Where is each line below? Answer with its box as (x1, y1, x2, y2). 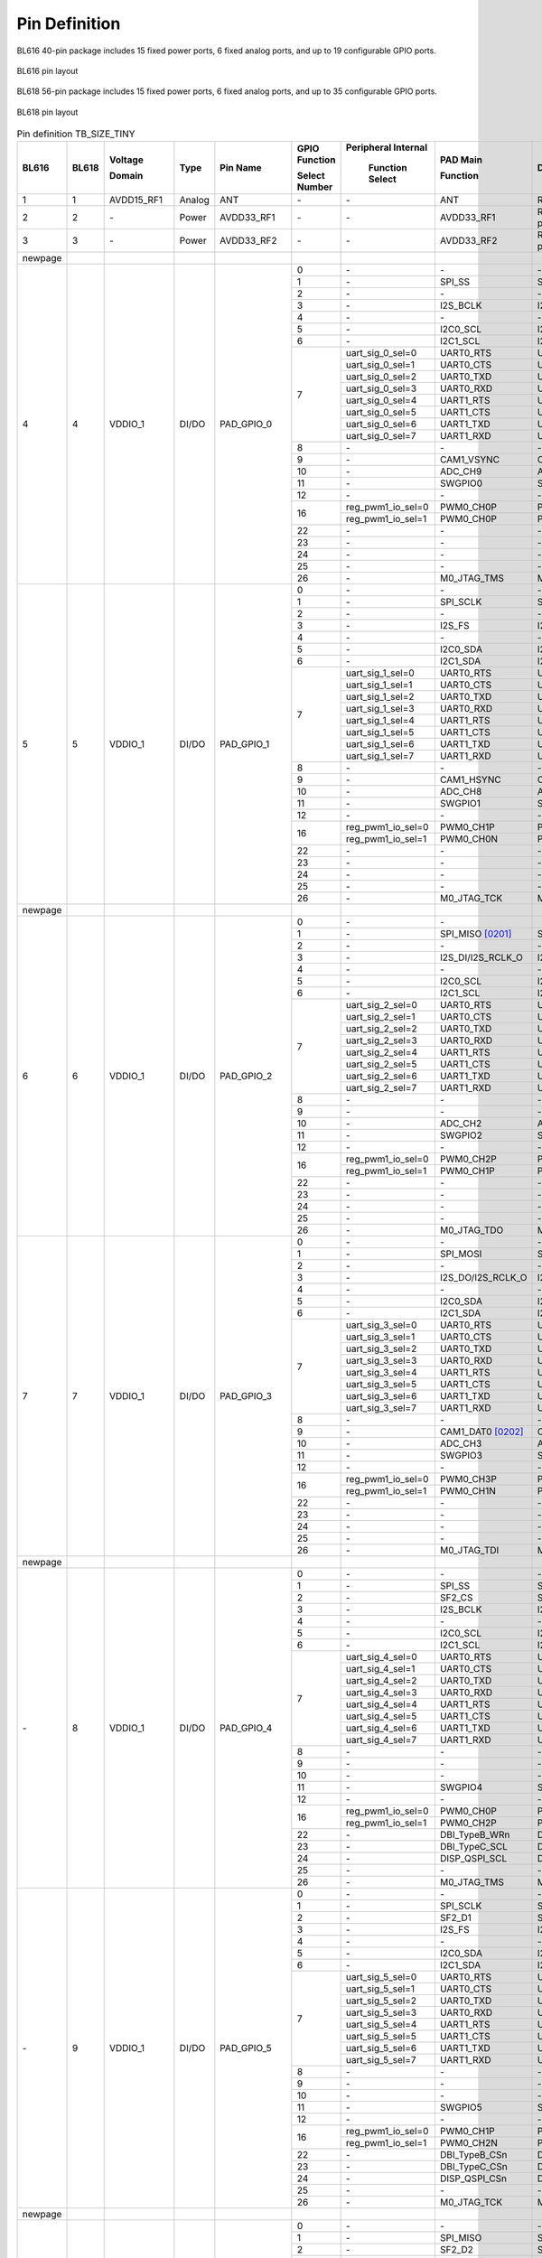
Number (296, 181, 333, 193)
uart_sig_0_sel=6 (345, 418, 417, 431)
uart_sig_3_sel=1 (345, 1330, 416, 1343)
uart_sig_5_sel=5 (345, 2030, 417, 2043)
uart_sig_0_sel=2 (345, 370, 417, 383)
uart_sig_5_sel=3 (345, 2006, 417, 2019)
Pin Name (220, 162, 262, 174)
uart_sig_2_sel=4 (345, 1046, 418, 1059)
